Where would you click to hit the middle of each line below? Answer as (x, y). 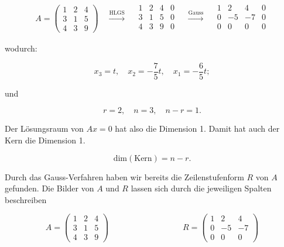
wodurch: (21, 48)
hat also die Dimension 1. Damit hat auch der (197, 128)
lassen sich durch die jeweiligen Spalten (201, 188)
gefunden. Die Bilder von (49, 188)
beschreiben (26, 199)
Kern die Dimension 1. (45, 140)
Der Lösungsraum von (44, 128)
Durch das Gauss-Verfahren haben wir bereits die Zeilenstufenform (124, 176)
